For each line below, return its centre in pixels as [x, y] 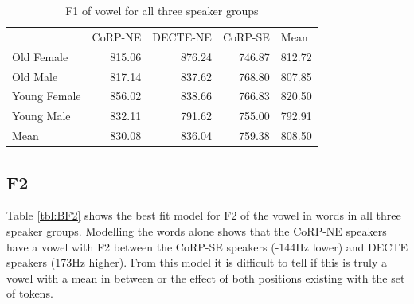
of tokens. [30, 293]
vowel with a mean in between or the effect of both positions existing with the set [206, 277]
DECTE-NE [182, 36]
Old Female [40, 56]
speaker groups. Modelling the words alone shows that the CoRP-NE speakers [197, 230]
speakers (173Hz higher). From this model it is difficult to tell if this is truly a [197, 262]
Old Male [35, 76]
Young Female [47, 96]
